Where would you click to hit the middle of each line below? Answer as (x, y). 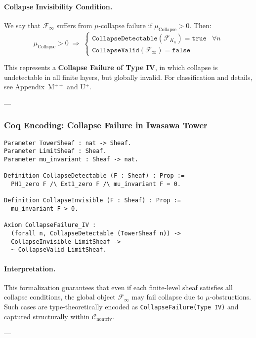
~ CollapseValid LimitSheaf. (59, 250)
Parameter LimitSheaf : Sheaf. (55, 151)
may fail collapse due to (168, 297)
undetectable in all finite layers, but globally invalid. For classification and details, (128, 77)
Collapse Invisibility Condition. (58, 6)
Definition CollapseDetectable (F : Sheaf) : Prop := (94, 176)
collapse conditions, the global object (60, 297)
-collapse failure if (125, 25)
